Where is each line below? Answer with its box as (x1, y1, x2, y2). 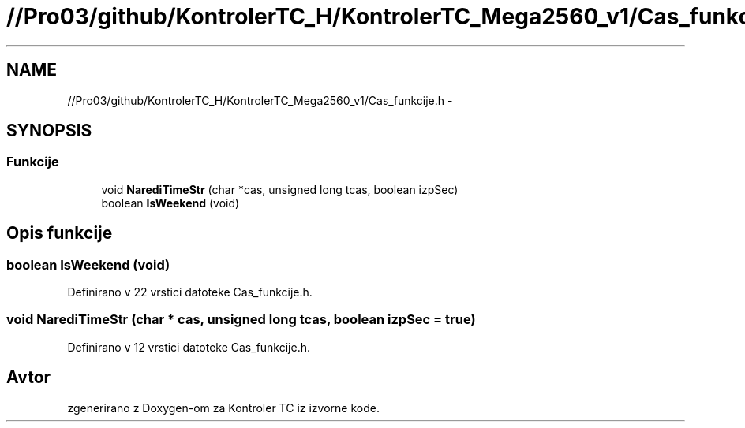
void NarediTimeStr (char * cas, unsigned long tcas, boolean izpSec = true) (6, 311, 476, 328)
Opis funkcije (6, 223, 113, 244)
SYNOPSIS (6, 121, 92, 141)
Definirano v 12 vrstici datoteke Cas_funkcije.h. (67, 340, 311, 354)
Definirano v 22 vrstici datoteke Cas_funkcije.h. (67, 285, 313, 300)
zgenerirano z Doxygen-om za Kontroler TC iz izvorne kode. (67, 400, 380, 415)
